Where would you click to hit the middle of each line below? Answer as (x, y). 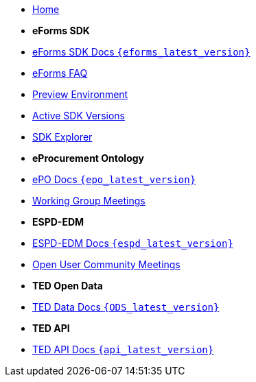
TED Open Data (68, 286)
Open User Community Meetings (106, 264)
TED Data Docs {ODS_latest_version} (126, 307)
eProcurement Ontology (89, 158)
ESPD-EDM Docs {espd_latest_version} (133, 243)
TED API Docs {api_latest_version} (123, 349)
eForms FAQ (60, 73)
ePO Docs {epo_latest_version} (114, 179)
